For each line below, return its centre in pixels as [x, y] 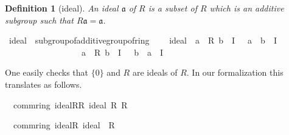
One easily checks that [47, 72]
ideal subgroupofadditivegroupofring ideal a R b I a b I [143, 40]
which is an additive [247, 8]
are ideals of [155, 72]
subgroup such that [39, 20]
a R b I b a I [122, 52]
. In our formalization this [235, 72]
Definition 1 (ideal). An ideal [62, 8]
